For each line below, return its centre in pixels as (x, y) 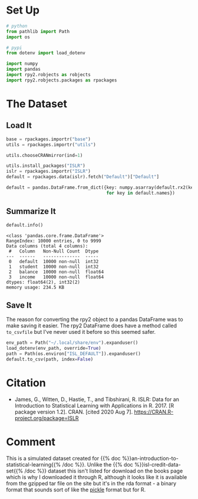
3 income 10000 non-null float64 (56, 277)
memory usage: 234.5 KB (35, 287)
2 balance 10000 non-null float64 (56, 272)
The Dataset (37, 104)
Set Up (23, 10)
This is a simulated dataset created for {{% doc (63, 458)
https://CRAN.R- (154, 412)
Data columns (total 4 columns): (47, 246)
